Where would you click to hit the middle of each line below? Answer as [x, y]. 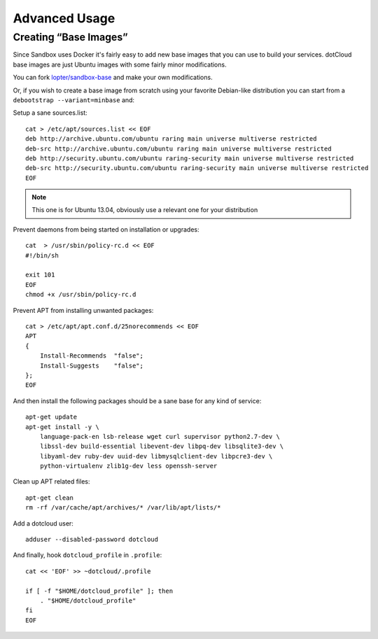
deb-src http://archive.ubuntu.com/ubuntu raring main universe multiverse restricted [178, 148]
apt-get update [51, 417]
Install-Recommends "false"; [91, 356]
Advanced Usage [64, 18]
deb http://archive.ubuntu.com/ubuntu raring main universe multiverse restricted [171, 139]
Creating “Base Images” [71, 37]
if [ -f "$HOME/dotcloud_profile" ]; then [99, 591]
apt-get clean [49, 498]
